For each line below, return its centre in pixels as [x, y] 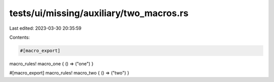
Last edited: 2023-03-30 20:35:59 [45, 28]
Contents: [20, 37]
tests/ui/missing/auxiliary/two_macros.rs [99, 13]
